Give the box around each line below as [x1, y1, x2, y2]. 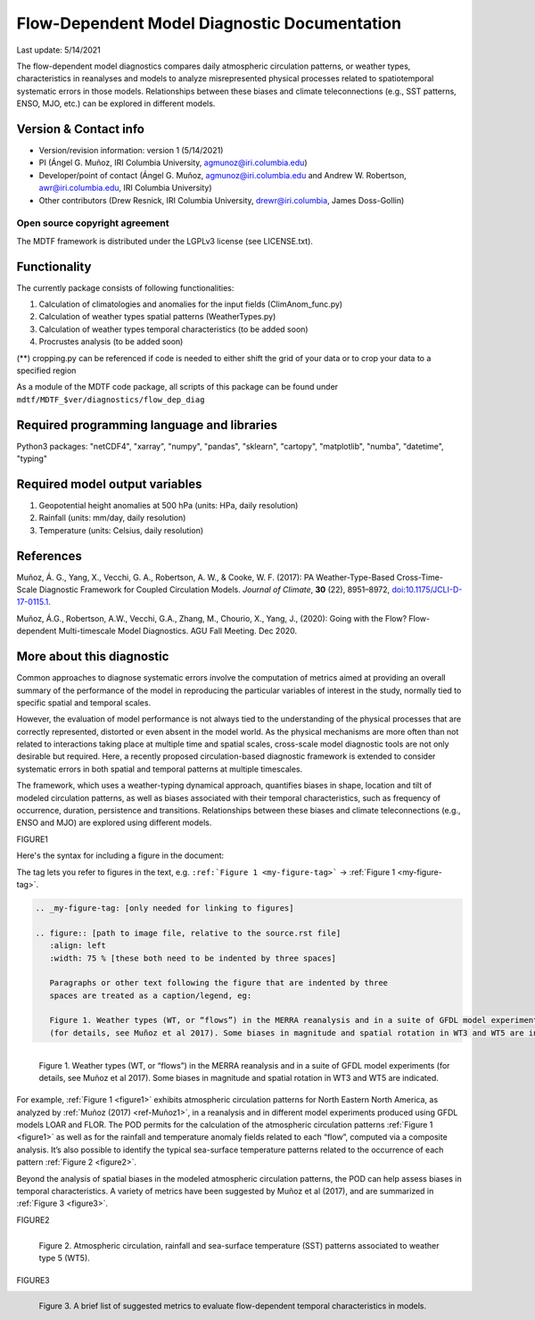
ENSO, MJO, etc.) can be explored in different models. [16, 98, 216, 109]
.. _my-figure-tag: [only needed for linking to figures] [35, 903, 294, 913]
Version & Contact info [16, 121, 144, 136]
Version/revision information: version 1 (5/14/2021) [38, 145, 224, 156]
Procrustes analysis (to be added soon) [38, 336, 184, 347]
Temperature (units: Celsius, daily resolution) [38, 524, 204, 535]
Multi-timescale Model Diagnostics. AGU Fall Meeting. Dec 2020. [58, 625, 298, 637]
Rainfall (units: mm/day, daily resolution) [38, 513, 186, 524]
